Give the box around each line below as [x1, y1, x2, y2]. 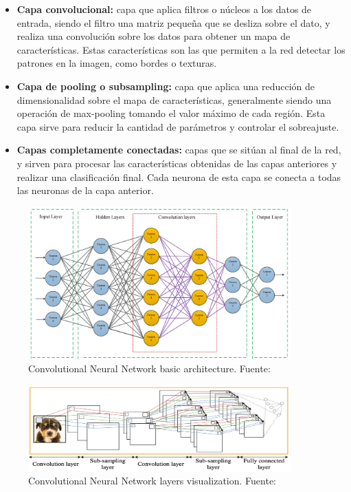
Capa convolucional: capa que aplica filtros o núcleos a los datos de [16, 2, 312, 16]
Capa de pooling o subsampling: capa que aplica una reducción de [16, 78, 315, 93]
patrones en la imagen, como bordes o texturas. [16, 56, 217, 70]
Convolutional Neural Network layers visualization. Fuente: [28, 473, 276, 488]
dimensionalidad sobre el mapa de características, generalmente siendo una [16, 92, 332, 107]
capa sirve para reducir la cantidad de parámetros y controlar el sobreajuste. [16, 119, 339, 133]
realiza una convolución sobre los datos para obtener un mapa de [16, 29, 291, 43]
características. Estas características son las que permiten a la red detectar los [16, 42, 346, 56]
